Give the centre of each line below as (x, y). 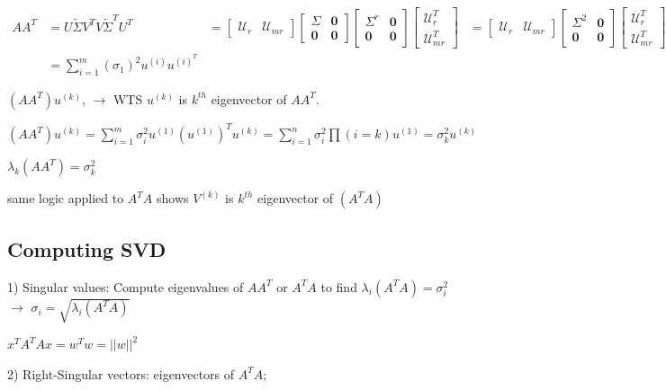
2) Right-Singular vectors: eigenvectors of (121, 373)
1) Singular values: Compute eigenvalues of (126, 286)
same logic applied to (66, 198)
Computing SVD (87, 248)
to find (339, 286)
